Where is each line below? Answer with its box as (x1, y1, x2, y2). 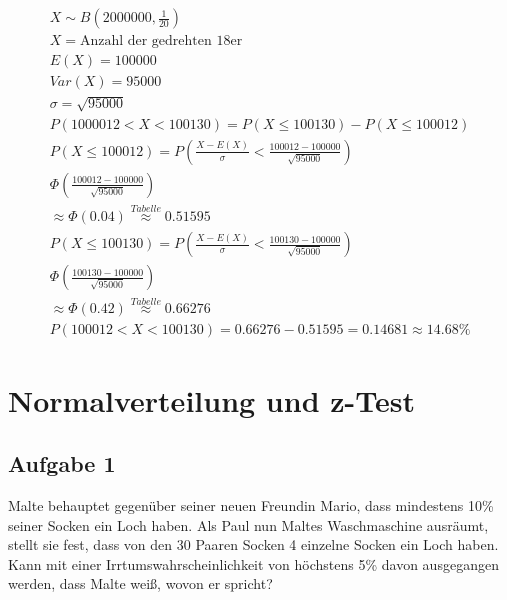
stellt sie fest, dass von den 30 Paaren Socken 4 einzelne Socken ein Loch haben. (8, 534, 499, 555)
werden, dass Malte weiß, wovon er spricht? (8, 573, 273, 594)
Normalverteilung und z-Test (8, 379, 415, 420)
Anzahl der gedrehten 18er (79, 34, 243, 49)
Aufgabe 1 (8, 448, 116, 479)
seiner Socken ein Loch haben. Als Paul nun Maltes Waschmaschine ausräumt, (8, 514, 489, 535)
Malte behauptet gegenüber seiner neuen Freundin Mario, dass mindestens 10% (8, 494, 494, 515)
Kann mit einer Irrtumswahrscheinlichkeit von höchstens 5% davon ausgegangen (8, 553, 499, 574)
